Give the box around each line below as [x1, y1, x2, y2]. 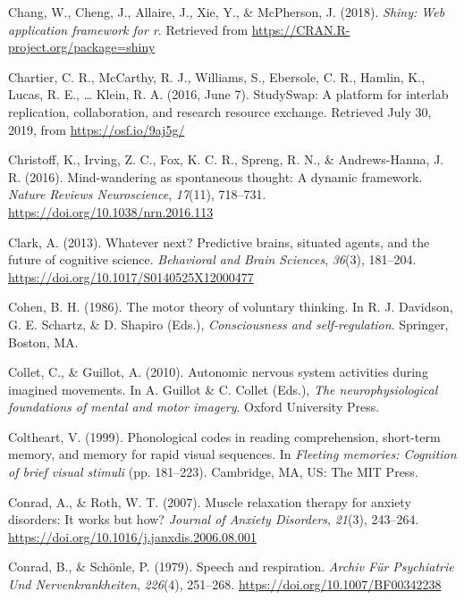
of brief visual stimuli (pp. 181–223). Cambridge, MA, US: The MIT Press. [8, 462, 418, 481]
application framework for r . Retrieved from [8, 20, 249, 38]
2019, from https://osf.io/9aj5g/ [8, 120, 185, 138]
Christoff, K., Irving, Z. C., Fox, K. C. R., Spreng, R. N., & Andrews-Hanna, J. [8, 150, 444, 169]
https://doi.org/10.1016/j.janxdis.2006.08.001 [8, 527, 257, 546]
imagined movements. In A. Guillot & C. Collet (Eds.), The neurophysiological [8, 379, 438, 398]
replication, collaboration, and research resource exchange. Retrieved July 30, [8, 102, 432, 121]
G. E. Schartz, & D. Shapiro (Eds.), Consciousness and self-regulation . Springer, [8, 314, 449, 333]
